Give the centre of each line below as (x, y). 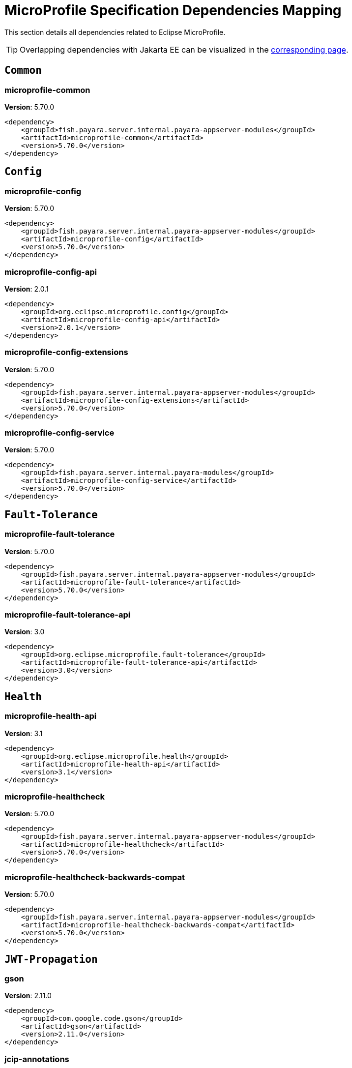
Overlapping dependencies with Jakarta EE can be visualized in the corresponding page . (184, 49)
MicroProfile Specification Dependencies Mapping (173, 10)
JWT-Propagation (51, 959)
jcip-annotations (37, 1059)
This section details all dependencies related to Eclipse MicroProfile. (115, 32)
